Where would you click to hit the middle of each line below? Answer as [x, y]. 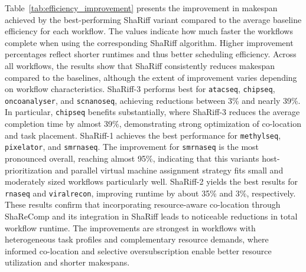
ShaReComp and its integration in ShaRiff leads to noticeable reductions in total [151, 216]
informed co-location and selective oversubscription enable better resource [138, 250]
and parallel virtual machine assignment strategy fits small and [169, 170]
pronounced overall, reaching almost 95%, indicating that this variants [132, 158]
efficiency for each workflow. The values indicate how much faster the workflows [149, 31]
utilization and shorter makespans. [67, 262]
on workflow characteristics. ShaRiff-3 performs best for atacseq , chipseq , [140, 89]
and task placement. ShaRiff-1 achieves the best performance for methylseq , [143, 135]
